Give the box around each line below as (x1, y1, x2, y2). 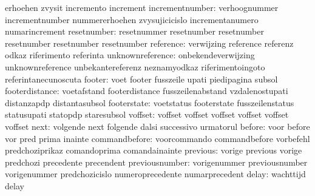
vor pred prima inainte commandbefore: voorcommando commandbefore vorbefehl (5, 132, 310, 144)
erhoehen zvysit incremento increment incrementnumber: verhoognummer (5, 1, 279, 13)
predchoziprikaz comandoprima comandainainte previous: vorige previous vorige (5, 144, 302, 157)
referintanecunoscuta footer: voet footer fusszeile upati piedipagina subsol (5, 72, 278, 85)
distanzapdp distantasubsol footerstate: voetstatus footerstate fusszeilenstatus (5, 96, 294, 109)
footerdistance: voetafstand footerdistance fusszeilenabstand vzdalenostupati (5, 84, 288, 97)
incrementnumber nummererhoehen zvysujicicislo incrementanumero (5, 13, 259, 25)
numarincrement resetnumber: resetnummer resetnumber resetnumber (5, 25, 264, 38)
